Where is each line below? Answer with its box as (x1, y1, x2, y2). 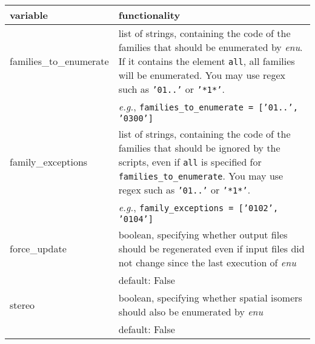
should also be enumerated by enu (118, 305, 264, 319)
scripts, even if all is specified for (118, 155, 262, 169)
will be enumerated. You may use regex (118, 68, 285, 82)
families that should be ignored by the (118, 141, 280, 155)
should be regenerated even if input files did (118, 241, 305, 255)
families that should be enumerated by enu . (118, 40, 303, 54)
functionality (118, 8, 181, 22)
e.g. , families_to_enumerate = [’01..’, (118, 99, 298, 113)
